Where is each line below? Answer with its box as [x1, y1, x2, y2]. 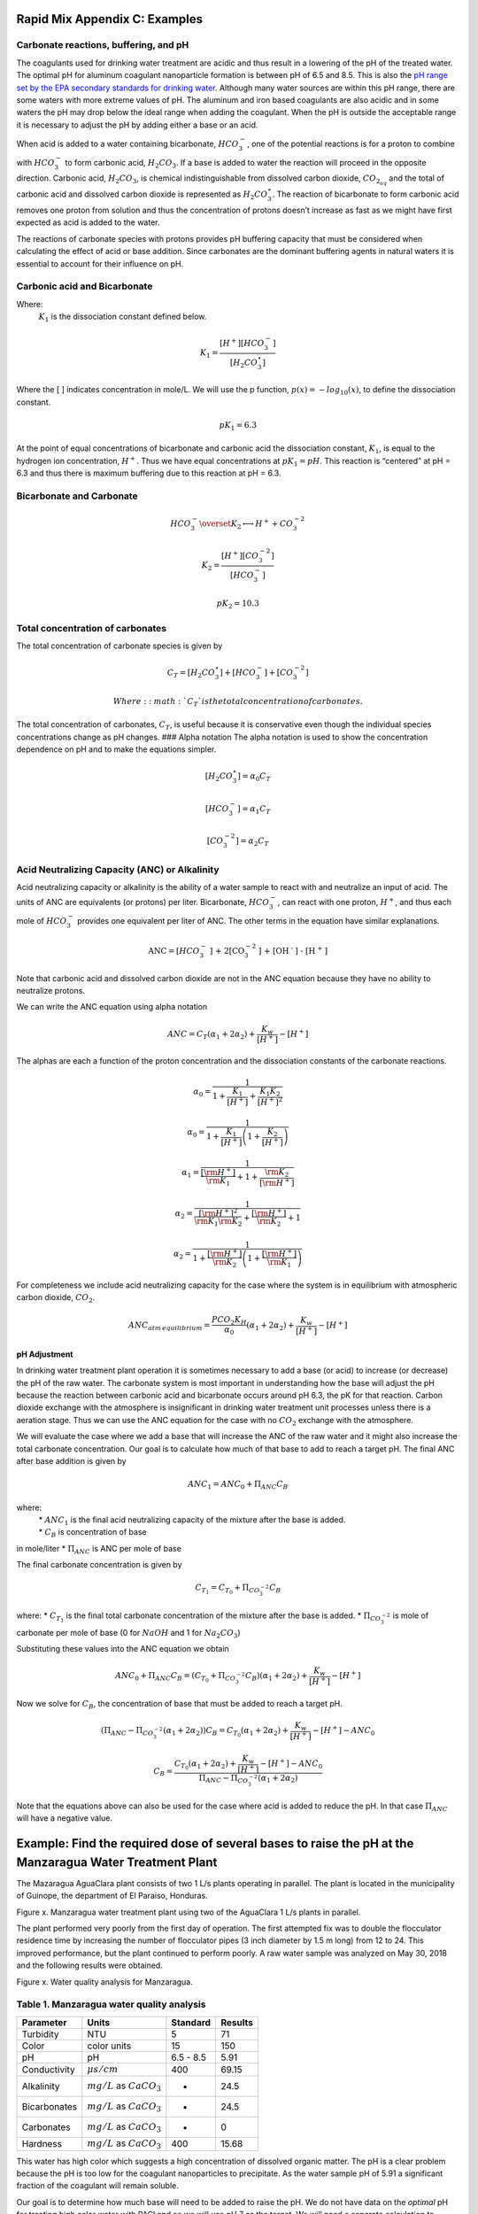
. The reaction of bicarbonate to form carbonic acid [272, 189, 459, 199]
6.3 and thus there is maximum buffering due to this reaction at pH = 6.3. [16, 468, 282, 478]
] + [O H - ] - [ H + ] [258, 944, 328, 956]
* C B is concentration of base [38, 1527, 147, 1540]
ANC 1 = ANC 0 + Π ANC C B [187, 1479, 289, 1491]
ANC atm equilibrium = [128, 1320, 211, 1332]
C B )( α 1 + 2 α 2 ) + [244, 1670, 308, 1683]
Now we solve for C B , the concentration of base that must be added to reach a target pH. [16, 1698, 343, 1711]
